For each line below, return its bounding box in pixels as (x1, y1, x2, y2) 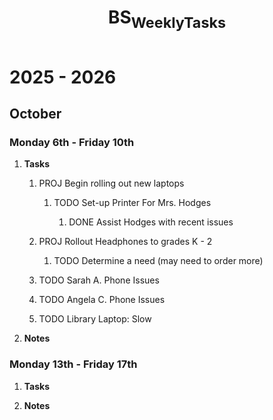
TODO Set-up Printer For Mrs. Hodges (53, 197, 212, 209)
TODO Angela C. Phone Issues (38, 294, 166, 306)
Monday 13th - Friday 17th (9, 357, 138, 371)
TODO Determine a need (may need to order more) (53, 255, 264, 267)
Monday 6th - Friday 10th (9, 136, 135, 150)
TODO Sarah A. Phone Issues (38, 274, 160, 286)
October (9, 106, 62, 123)
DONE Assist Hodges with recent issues (68, 216, 234, 228)
